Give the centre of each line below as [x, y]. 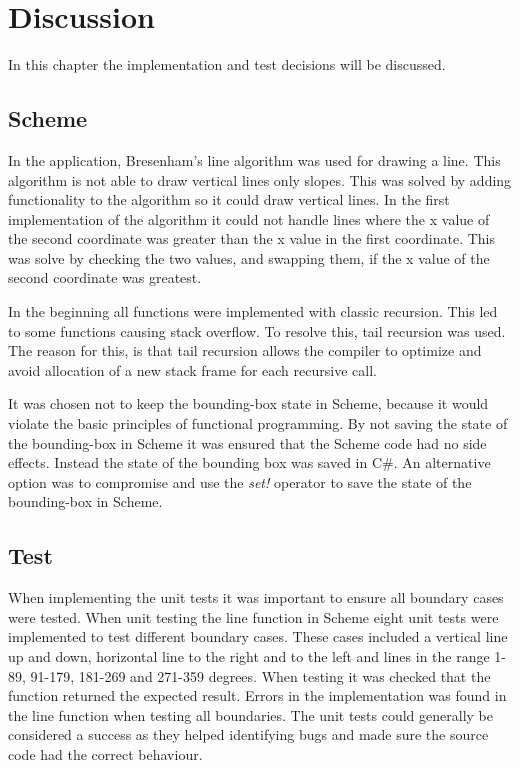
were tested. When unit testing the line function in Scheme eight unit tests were [253, 616]
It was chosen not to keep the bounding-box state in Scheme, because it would [248, 403]
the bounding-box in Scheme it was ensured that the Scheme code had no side [247, 442]
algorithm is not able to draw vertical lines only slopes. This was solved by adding [260, 179]
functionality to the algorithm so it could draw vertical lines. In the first [229, 199]
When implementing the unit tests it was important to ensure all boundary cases [256, 597]
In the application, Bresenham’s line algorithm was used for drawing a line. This [254, 159]
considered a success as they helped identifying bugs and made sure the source [248, 734]
